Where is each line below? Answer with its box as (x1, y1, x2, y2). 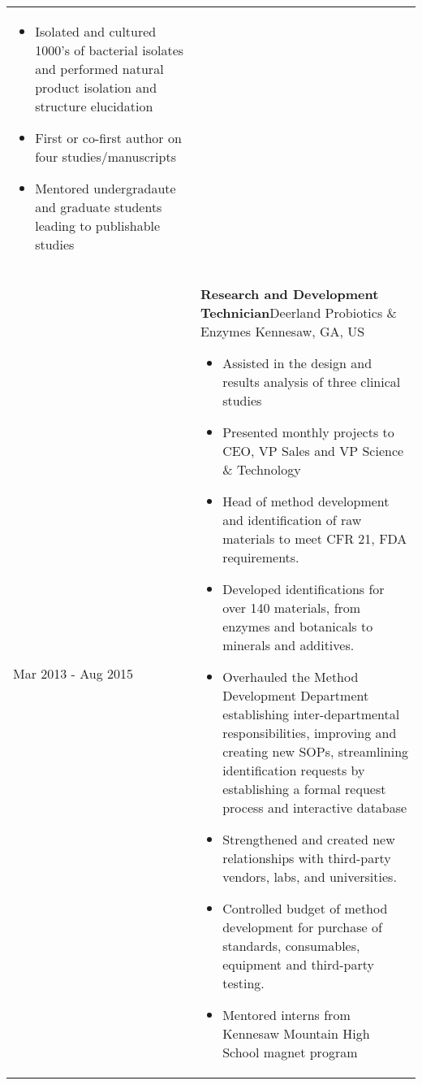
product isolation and (35, 78, 157, 97)
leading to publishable (35, 216, 161, 235)
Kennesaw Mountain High (222, 1024, 370, 1043)
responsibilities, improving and (222, 723, 397, 742)
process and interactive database (222, 798, 407, 817)
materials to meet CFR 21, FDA (222, 529, 407, 548)
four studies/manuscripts (35, 147, 176, 166)
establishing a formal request (222, 779, 386, 798)
